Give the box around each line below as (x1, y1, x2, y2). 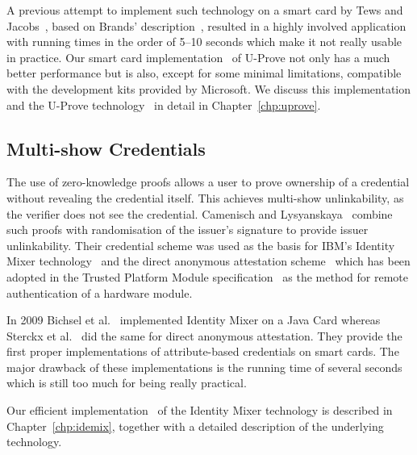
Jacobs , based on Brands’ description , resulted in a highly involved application (6, 17, 407, 34)
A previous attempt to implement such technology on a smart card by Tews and (6, 2, 403, 18)
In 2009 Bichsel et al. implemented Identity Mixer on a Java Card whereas (6, 311, 381, 328)
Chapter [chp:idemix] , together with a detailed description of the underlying (6, 417, 384, 434)
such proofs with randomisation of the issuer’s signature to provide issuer (6, 221, 369, 238)
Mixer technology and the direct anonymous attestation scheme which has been (6, 253, 411, 269)
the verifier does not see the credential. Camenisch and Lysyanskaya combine (6, 205, 393, 222)
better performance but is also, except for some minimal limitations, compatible (6, 65, 402, 81)
